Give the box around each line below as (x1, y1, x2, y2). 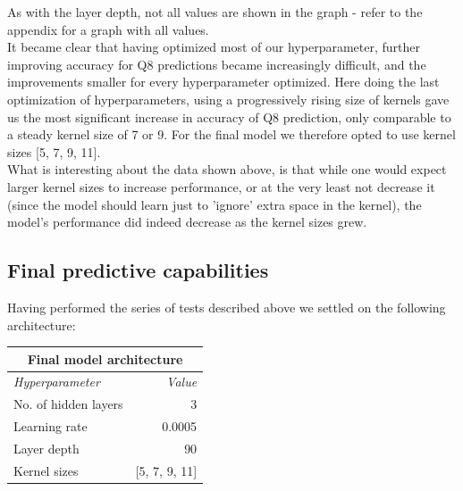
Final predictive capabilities (7, 256, 269, 284)
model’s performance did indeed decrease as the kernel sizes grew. (7, 212, 367, 231)
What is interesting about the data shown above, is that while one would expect (7, 160, 447, 179)
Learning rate (13, 417, 88, 436)
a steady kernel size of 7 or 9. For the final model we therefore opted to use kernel (7, 125, 456, 144)
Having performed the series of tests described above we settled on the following (7, 297, 446, 316)
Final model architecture (27, 349, 183, 368)
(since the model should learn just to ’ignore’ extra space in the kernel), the (7, 195, 422, 213)
